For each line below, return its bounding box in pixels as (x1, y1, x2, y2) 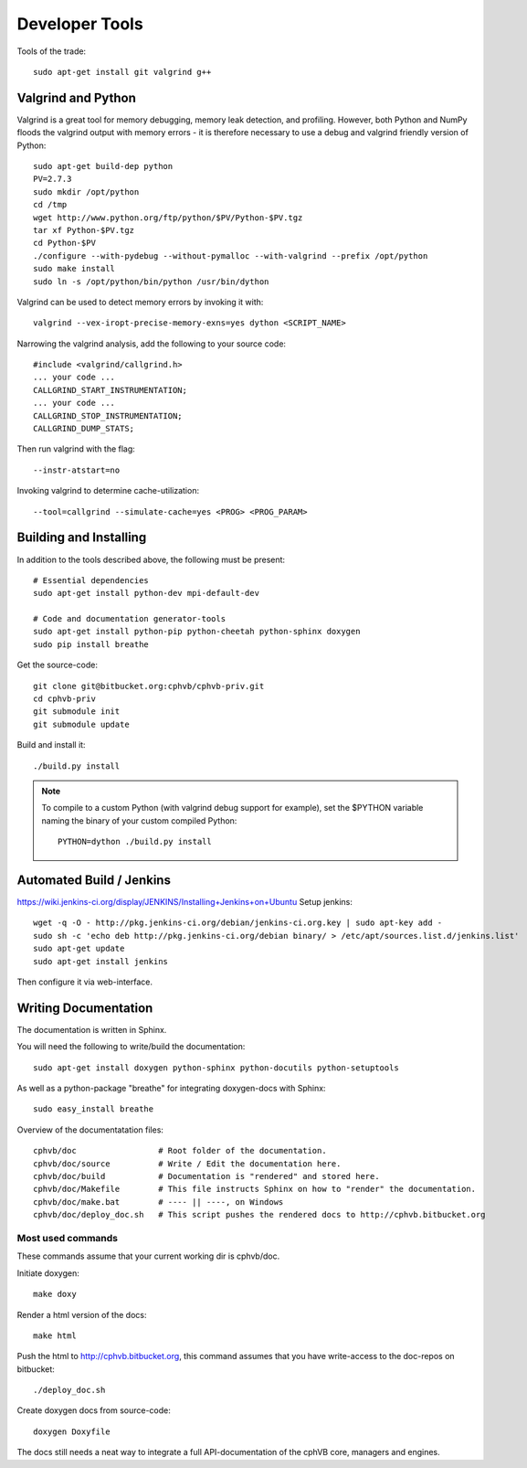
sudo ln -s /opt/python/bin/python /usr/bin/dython (33, 276, 269, 287)
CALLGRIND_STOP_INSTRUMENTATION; (33, 410, 183, 420)
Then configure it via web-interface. (16, 976, 153, 987)
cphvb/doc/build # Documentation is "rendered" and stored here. (33, 1171, 380, 1182)
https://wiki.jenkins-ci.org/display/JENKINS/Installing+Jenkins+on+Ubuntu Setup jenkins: (16, 897, 353, 908)
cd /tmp (33, 199, 68, 210)
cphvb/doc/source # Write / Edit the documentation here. (33, 1158, 342, 1169)
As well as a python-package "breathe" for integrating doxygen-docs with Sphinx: (16, 1083, 326, 1094)
